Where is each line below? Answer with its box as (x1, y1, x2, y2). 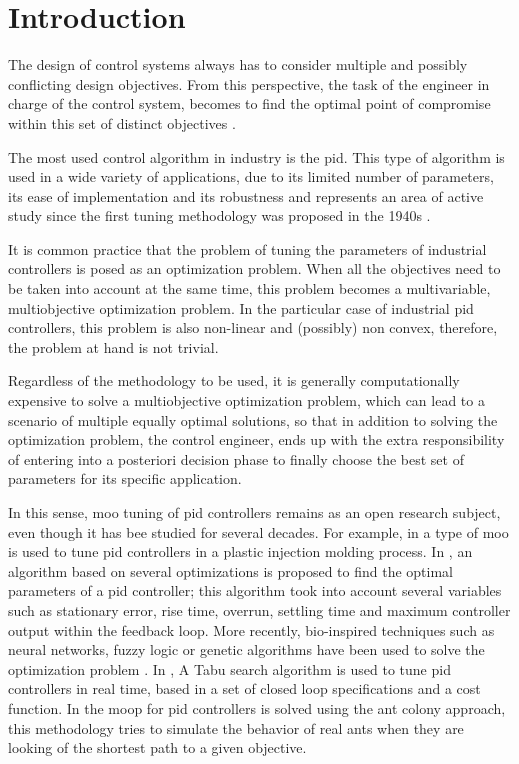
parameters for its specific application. (8, 468, 242, 489)
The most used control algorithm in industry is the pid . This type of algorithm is (8, 146, 505, 167)
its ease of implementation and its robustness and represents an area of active (8, 185, 484, 206)
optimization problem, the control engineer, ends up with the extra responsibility (8, 429, 505, 450)
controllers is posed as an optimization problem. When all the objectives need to (8, 258, 501, 279)
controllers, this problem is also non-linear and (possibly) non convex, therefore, (8, 317, 498, 338)
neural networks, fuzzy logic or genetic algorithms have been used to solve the (8, 639, 485, 660)
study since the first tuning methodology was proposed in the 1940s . (8, 205, 431, 226)
